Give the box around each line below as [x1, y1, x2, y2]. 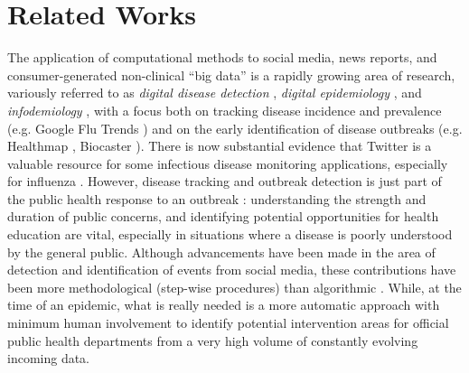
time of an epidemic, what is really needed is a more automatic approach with [7, 295, 440, 314]
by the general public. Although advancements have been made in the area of [7, 242, 436, 261]
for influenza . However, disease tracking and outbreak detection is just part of [7, 172, 442, 191]
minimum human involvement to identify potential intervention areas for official [7, 313, 449, 332]
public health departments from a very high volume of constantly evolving [7, 331, 418, 350]
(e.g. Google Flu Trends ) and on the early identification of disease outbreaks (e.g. [7, 118, 463, 137]
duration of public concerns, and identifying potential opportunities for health [7, 207, 439, 226]
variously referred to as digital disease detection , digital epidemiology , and [7, 83, 422, 102]
